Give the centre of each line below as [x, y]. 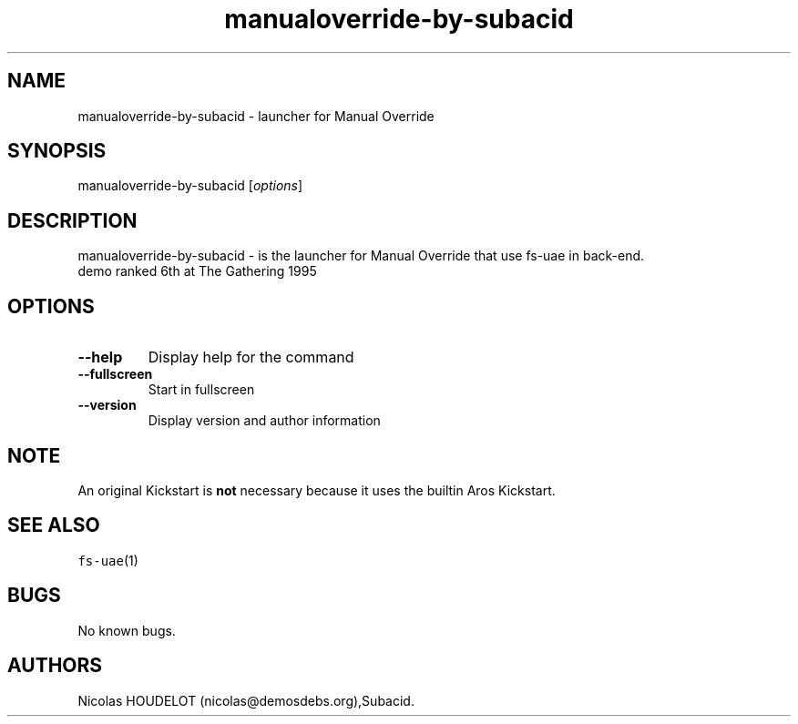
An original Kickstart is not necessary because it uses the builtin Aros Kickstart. [317, 490]
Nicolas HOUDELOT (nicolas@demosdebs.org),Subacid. [246, 700]
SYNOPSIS [57, 151]
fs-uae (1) [108, 560]
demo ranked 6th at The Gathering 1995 [197, 271]
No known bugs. [127, 630]
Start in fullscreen [201, 390]
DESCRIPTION [72, 220]
